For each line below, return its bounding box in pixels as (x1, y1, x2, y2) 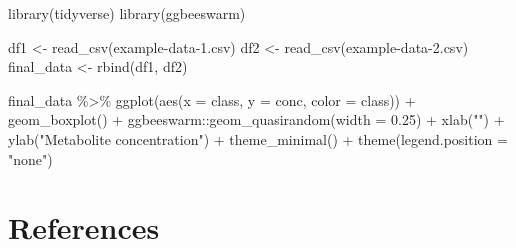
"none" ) (8, 148, 53, 169)
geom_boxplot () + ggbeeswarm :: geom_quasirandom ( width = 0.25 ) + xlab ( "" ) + (8, 109, 505, 130)
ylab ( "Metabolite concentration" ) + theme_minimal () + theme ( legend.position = (8, 128, 508, 149)
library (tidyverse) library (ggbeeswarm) (8, 3, 246, 23)
